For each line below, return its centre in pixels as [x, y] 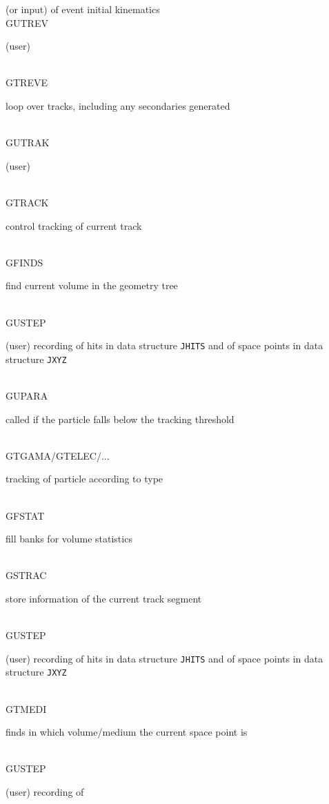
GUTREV [27, 22]
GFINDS [24, 262]
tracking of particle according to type [84, 479]
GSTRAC [26, 575]
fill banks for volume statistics [69, 539]
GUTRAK [28, 143]
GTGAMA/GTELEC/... [58, 455]
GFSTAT [25, 515]
